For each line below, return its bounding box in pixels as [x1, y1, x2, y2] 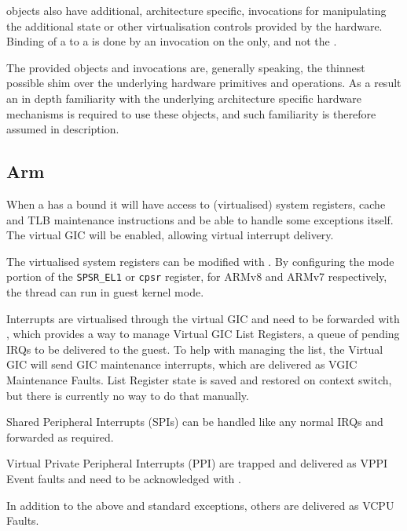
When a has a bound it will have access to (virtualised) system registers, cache [6, 195, 386, 212]
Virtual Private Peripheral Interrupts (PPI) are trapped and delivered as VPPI [6, 455, 388, 471]
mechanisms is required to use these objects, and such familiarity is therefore [6, 105, 376, 122]
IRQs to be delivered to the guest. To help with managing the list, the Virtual [6, 340, 383, 357]
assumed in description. [6, 121, 119, 137]
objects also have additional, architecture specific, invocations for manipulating [6, 2, 387, 18]
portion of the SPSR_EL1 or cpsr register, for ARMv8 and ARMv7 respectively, [6, 268, 387, 285]
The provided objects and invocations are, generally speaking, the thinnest [6, 59, 365, 75]
